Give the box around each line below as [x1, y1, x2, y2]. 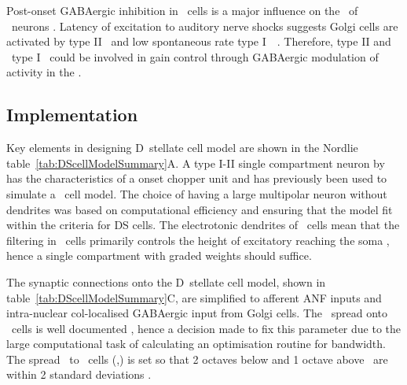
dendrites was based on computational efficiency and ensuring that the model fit [6, 201, 393, 217]
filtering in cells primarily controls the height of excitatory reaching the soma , [6, 231, 390, 248]
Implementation [6, 102, 138, 127]
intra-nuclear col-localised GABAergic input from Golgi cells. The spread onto [6, 305, 387, 321]
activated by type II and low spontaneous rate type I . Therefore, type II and [6, 33, 391, 50]
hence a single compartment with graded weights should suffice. [6, 247, 312, 264]
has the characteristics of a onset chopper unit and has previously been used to [6, 170, 387, 187]
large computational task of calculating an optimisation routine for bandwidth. [6, 335, 386, 352]
